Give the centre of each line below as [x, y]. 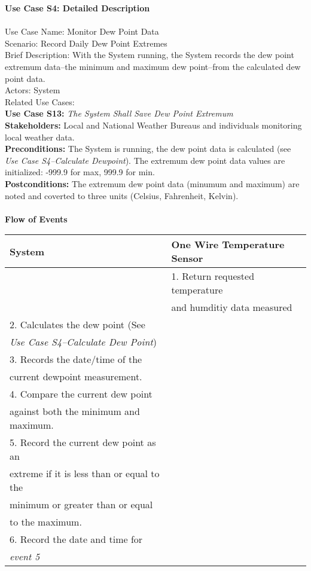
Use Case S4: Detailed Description [77, 8]
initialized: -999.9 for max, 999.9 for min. [80, 172]
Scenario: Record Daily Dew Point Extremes [86, 43]
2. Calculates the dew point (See [77, 325]
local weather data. [40, 137]
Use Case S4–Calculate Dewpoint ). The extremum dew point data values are [145, 160]
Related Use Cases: [40, 101]
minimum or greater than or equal [81, 505]
